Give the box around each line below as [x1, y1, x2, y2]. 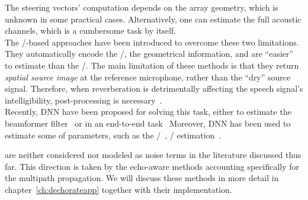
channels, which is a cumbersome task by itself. [5, 24, 176, 37]
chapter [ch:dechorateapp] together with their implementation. [5, 183, 232, 195]
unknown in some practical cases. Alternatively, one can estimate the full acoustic [5, 12, 301, 25]
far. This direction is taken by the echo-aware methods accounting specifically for [5, 160, 300, 172]
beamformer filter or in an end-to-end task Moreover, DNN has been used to [5, 117, 291, 129]
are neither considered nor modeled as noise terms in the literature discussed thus [5, 149, 301, 161]
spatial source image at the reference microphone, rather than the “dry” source [5, 70, 291, 83]
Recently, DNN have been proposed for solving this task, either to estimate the [5, 105, 291, 118]
